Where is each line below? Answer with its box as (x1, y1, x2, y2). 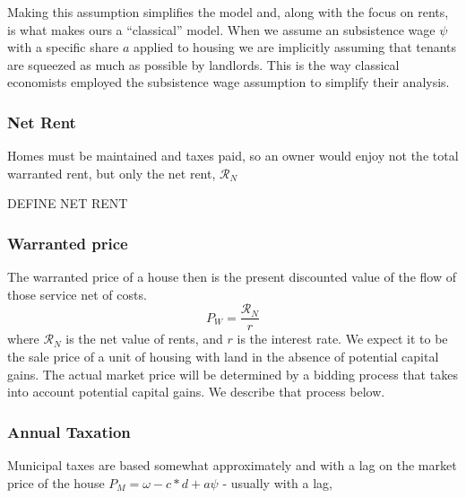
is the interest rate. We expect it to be (237, 329, 448, 348)
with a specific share (7, 38, 119, 57)
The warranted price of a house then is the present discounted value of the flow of (7, 267, 456, 286)
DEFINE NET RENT (7, 194, 128, 213)
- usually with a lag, (222, 473, 332, 492)
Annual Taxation (7, 420, 131, 442)
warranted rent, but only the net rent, (7, 163, 216, 182)
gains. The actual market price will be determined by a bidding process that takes (7, 364, 458, 383)
